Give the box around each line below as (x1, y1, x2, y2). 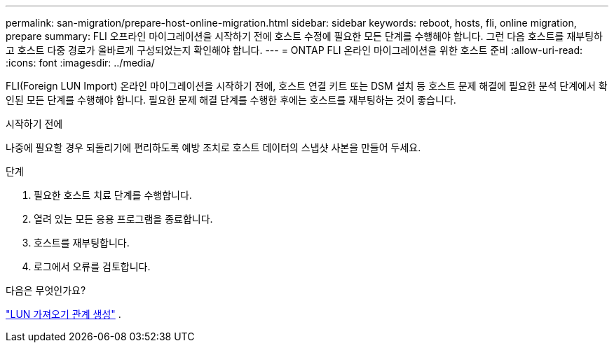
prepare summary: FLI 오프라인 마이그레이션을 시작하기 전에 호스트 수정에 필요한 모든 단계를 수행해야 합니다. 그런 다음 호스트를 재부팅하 (6, 30, 603, 42)
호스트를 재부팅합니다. (34, 237, 130, 249)
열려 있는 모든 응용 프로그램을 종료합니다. (34, 213, 213, 225)
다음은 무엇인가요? (6, 284, 86, 296)
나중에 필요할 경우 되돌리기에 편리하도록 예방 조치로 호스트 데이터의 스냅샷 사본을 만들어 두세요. (6, 141, 421, 153)
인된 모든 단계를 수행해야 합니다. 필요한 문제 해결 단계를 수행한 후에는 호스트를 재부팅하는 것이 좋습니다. (6, 94, 456, 106)
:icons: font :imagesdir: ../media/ (6, 57, 155, 69)
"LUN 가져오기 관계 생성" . (6, 308, 121, 320)
